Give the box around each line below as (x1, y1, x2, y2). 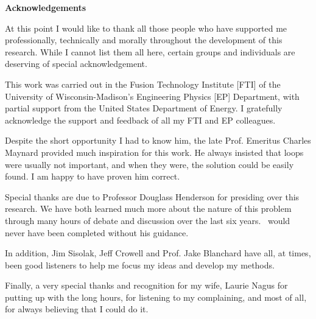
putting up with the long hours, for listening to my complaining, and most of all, (5, 290, 307, 303)
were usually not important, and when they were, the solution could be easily (5, 158, 294, 170)
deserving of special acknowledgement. (5, 57, 147, 70)
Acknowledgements (5, 1, 86, 13)
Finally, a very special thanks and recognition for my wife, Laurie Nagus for (5, 279, 288, 292)
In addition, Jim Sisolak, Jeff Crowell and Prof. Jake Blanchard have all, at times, (5, 247, 311, 259)
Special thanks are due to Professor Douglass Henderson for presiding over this (5, 190, 300, 203)
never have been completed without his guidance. (5, 226, 189, 239)
